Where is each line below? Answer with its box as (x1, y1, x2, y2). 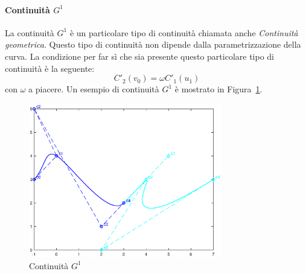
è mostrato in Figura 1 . (174, 83, 263, 95)
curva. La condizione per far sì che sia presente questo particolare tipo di (5, 49, 274, 62)
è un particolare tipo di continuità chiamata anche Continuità (69, 26, 298, 39)
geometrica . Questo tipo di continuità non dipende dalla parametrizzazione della (5, 38, 301, 51)
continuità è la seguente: (5, 62, 95, 74)
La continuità (5, 26, 54, 39)
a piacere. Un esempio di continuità (28, 83, 159, 95)
